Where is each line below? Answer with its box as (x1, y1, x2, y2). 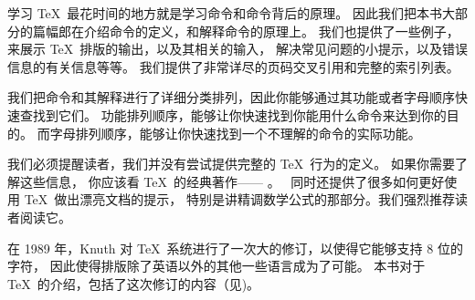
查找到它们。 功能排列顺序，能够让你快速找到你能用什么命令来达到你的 (19, 105, 447, 124)
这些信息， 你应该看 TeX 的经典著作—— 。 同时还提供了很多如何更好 (19, 171, 445, 191)
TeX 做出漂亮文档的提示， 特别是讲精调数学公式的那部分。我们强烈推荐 (24, 190, 455, 209)
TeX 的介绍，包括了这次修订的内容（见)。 (7, 274, 260, 293)
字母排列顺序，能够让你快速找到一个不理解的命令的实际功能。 (49, 123, 421, 142)
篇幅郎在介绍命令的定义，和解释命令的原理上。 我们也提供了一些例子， (32, 21, 459, 40)
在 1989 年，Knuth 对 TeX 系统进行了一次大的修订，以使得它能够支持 (7, 238, 423, 257)
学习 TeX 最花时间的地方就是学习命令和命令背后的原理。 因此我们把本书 (7, 4, 442, 22)
